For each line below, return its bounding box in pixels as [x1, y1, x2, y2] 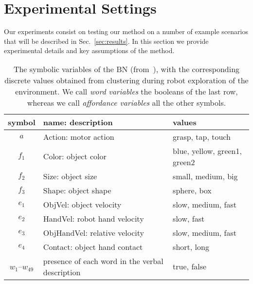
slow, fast [173, 212, 205, 224]
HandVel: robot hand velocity [43, 212, 144, 224]
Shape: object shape [43, 184, 111, 196]
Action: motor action [43, 131, 114, 142]
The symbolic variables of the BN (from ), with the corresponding [13, 63, 240, 75]
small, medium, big [173, 170, 238, 182]
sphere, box [173, 184, 212, 196]
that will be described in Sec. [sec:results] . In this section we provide [4, 36, 209, 46]
